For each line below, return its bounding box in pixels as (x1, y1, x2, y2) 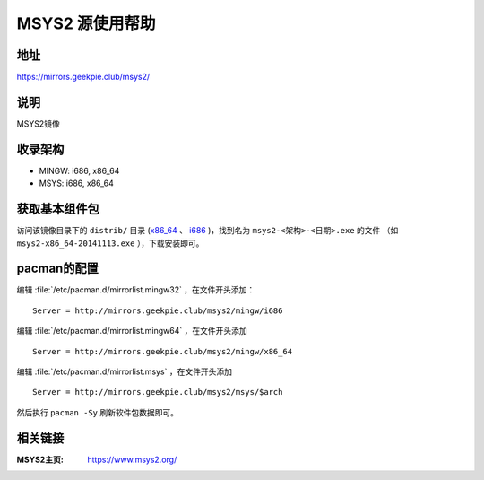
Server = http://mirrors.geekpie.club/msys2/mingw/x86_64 (32, 346, 293, 356)
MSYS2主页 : (16, 454, 65, 465)
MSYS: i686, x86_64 (39, 178, 114, 188)
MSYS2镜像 (16, 118, 60, 129)
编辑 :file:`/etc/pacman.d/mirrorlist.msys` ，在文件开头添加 (16, 366, 233, 377)
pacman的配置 (16, 261, 99, 276)
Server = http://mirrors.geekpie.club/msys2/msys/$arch (32, 387, 283, 397)
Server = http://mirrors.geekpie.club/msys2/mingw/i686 (32, 305, 283, 316)
